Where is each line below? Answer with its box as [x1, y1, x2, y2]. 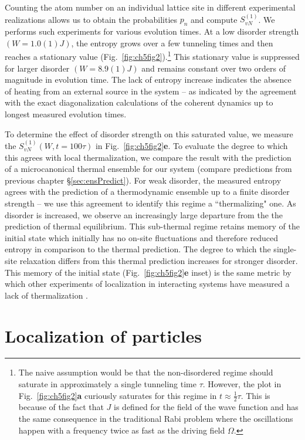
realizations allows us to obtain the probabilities [5, 13, 178, 25]
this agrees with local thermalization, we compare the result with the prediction [5, 151, 292, 163]
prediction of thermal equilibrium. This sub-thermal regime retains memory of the [5, 220, 300, 232]
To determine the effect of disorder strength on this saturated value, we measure [5, 127, 293, 140]
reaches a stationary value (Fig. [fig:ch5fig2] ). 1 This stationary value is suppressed [5, 49, 300, 63]
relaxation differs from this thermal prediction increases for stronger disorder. [19, 254, 298, 266]
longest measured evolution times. [5, 108, 127, 120]
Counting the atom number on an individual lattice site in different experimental [5, 1, 296, 13]
